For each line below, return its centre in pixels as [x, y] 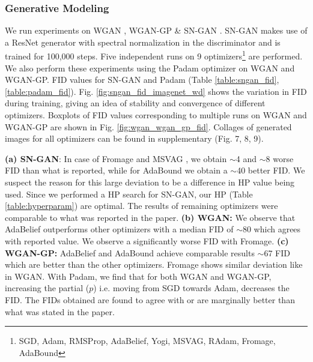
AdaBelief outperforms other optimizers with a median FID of [119, 229]
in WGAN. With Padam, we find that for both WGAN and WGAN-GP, [138, 276]
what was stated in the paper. [60, 311]
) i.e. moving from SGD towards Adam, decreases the [191, 288]
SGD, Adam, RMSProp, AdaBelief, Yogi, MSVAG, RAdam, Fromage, [147, 341]
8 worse [280, 158]
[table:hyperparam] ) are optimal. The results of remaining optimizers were [141, 206]
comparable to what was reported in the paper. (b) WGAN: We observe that [150, 217]
